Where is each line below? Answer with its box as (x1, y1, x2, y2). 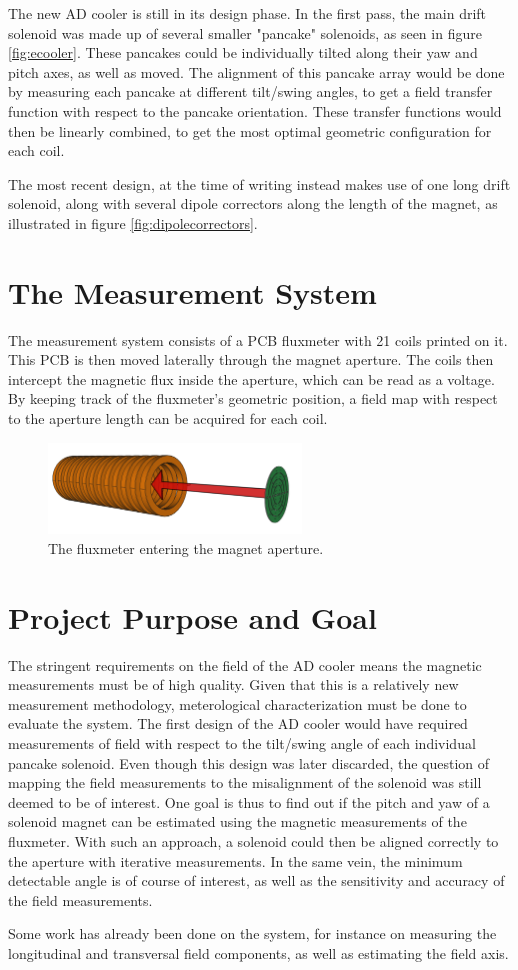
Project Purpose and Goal (8, 596, 377, 637)
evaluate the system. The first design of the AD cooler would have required (8, 713, 468, 734)
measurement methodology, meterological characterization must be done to (8, 693, 467, 714)
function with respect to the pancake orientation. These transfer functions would (8, 100, 502, 121)
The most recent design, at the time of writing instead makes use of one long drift (8, 173, 511, 194)
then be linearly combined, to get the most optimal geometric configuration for (8, 120, 492, 141)
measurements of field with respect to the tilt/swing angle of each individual (8, 732, 476, 753)
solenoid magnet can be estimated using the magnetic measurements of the (8, 811, 467, 832)
